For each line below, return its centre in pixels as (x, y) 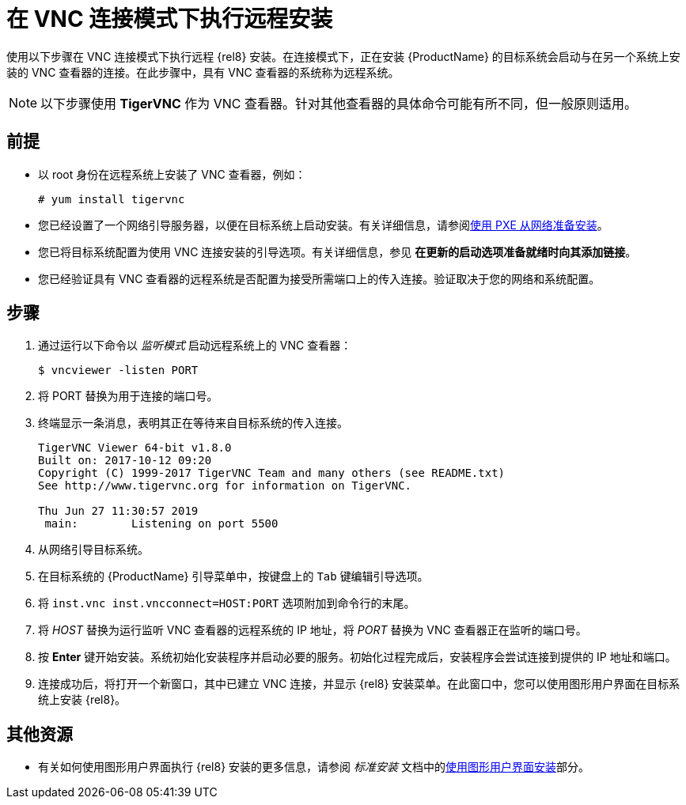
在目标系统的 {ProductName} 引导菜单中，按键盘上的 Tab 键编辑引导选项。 (233, 576)
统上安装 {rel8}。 (82, 700)
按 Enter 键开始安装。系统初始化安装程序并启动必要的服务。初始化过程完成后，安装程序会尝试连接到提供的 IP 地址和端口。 (357, 657)
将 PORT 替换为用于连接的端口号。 (128, 396)
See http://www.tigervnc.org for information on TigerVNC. (225, 486)
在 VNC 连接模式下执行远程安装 (170, 19)
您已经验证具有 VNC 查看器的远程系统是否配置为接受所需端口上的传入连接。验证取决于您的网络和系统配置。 (319, 278)
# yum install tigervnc (112, 199)
